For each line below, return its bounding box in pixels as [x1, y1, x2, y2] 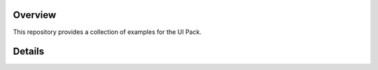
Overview [13, 9, 57, 21]
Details [13, 46, 45, 58]
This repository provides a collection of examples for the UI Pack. [13, 28, 202, 36]
